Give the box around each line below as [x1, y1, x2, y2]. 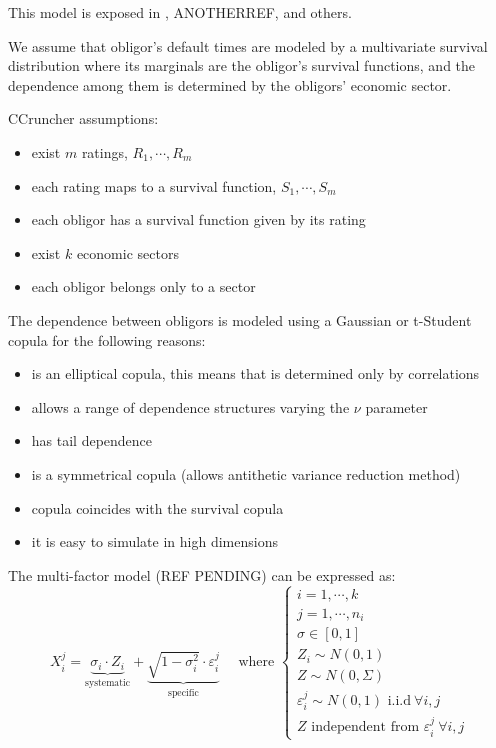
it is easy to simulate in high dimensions [31, 531, 278, 552]
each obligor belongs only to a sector [31, 276, 256, 297]
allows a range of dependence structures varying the [31, 396, 350, 417]
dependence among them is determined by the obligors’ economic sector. [8, 74, 452, 95]
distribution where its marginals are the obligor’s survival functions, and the [8, 55, 476, 76]
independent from [311, 720, 420, 735]
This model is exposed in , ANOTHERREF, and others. [8, 2, 352, 22]
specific [168, 687, 199, 698]
